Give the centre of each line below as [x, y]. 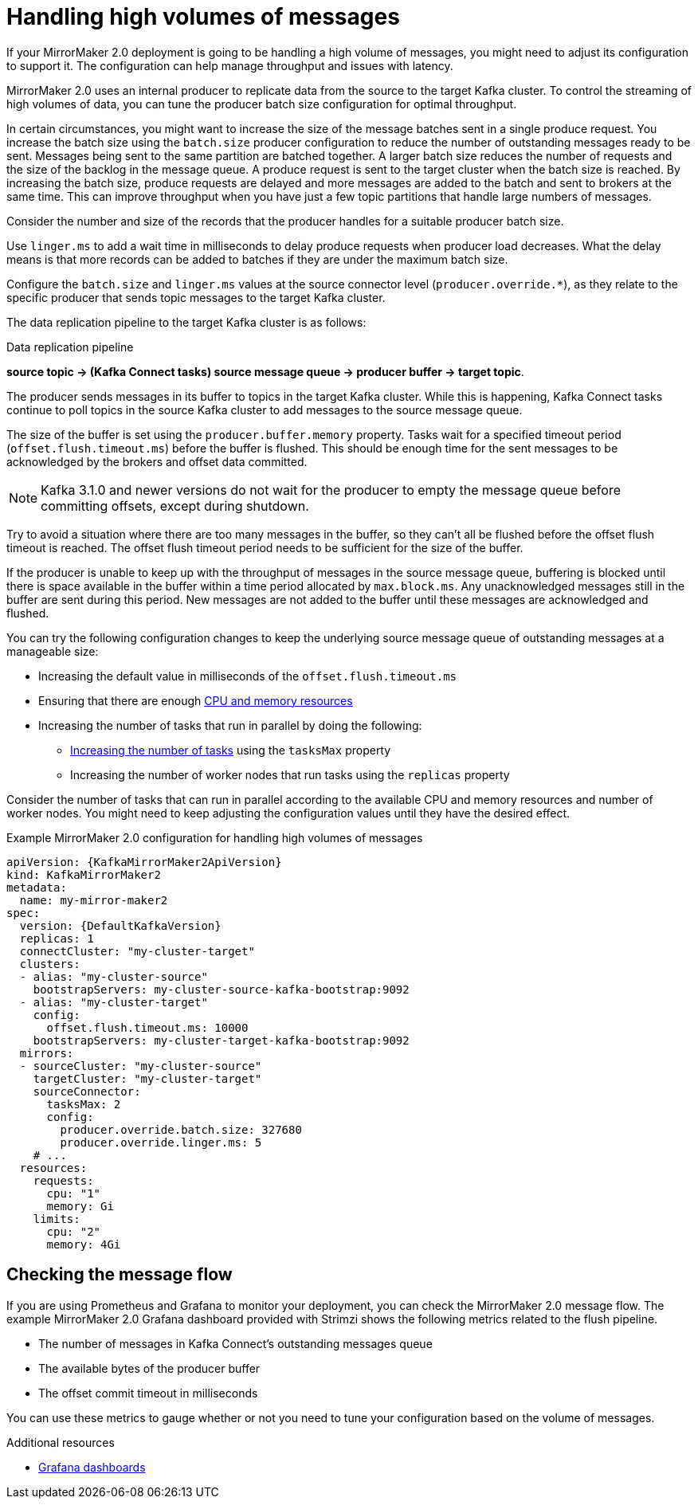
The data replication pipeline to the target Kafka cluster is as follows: [186, 322]
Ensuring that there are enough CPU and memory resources [196, 700]
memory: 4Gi [84, 1244]
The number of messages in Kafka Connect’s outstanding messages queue [235, 1343]
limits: [57, 1219]
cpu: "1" [74, 1193]
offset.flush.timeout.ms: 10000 [147, 1027]
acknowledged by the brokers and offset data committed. [157, 461]
